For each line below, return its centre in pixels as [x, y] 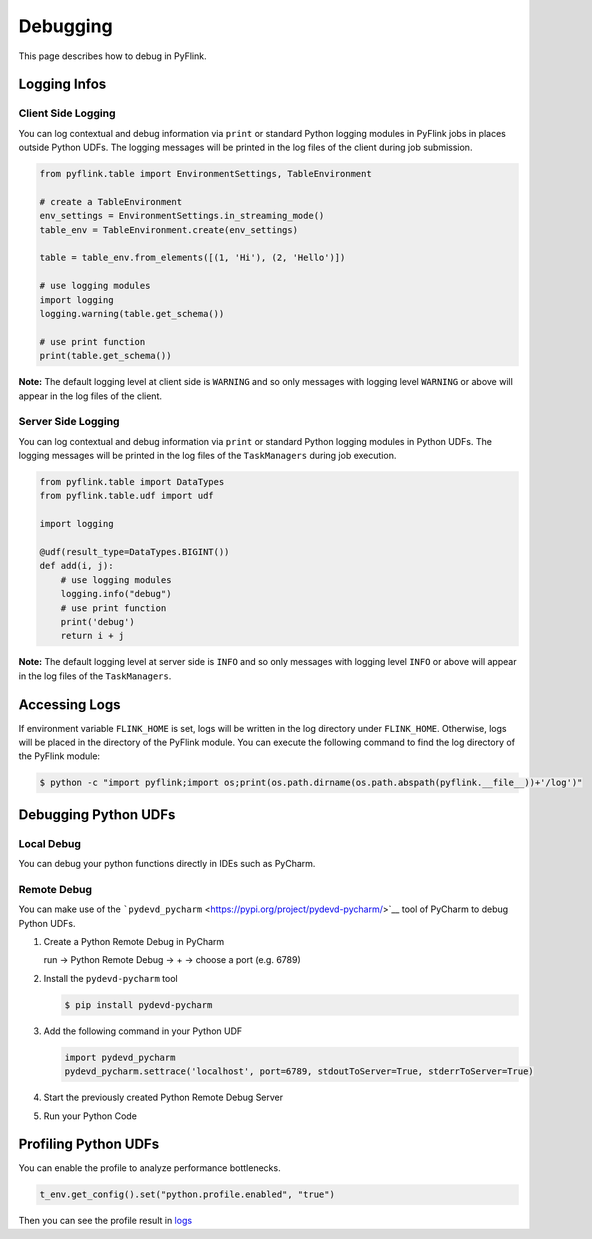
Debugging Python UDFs [97, 814]
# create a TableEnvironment [111, 201]
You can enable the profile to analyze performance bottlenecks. [149, 1168]
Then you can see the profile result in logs [105, 1221]
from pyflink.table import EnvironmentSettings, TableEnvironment [205, 174]
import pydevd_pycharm [120, 1057]
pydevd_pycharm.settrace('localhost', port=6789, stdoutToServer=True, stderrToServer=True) [299, 1071]
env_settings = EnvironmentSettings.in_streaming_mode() [182, 216]
